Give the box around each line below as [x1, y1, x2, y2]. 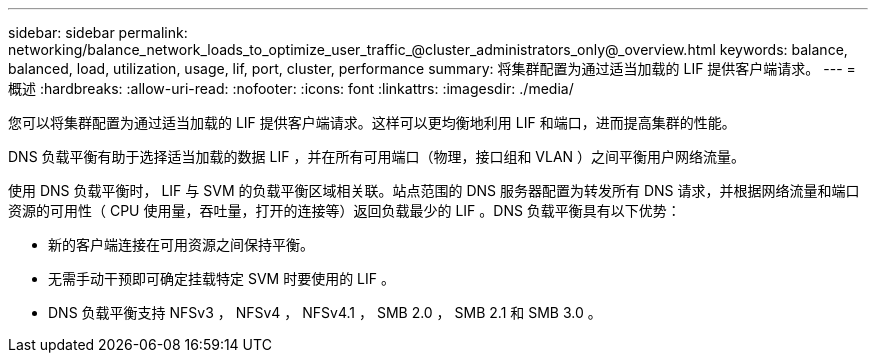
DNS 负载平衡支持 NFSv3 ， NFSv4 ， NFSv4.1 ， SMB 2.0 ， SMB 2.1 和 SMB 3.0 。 [48, 304, 602, 321]
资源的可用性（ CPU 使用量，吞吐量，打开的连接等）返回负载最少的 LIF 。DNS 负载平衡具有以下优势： [8, 202, 681, 219]
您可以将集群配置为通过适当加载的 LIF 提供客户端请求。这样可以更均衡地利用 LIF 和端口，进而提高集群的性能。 [8, 114, 736, 131]
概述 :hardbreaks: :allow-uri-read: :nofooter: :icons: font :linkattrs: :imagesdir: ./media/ [8, 80, 574, 97]
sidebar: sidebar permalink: [8, 24, 188, 41]
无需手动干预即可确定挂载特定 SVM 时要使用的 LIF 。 [48, 270, 395, 287]
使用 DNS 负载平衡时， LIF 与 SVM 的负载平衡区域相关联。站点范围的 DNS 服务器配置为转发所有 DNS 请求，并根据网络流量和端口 [8, 182, 860, 199]
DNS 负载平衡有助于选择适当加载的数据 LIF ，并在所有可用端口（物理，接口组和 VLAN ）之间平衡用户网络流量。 [8, 148, 746, 165]
